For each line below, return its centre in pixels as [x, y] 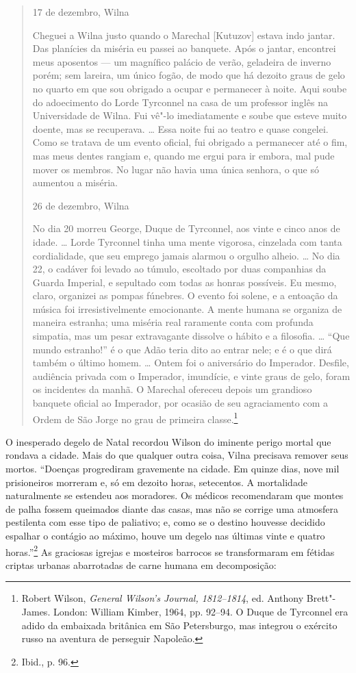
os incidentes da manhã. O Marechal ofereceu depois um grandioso [172, 389]
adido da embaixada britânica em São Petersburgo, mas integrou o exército [179, 625]
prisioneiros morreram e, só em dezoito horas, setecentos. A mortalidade [156, 482]
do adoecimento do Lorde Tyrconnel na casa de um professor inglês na [180, 102]
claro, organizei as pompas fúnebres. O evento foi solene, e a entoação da [185, 295]
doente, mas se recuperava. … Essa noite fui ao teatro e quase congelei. [180, 128]
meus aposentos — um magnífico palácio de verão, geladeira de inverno [182, 61]
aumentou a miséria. [75, 182]
